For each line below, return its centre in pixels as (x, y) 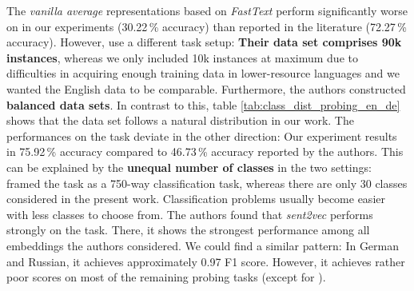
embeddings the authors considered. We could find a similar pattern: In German (203, 245)
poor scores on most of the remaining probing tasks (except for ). (166, 277)
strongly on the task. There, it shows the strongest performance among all (188, 230)
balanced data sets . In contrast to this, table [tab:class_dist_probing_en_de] (203, 104)
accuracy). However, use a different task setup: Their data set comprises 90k (204, 42)
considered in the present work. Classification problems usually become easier (196, 199)
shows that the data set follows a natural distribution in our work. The (180, 120)
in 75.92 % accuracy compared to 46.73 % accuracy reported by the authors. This (205, 151)
